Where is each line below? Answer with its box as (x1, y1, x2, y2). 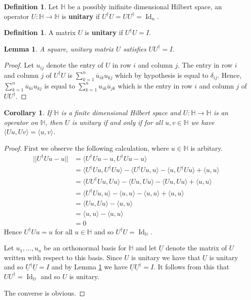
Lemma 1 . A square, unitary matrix (4, 43, 114, 53)
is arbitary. (190, 142, 223, 153)
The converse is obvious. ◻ (4, 287, 85, 298)
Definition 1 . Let (4, 1, 59, 11)
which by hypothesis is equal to (115, 70, 208, 80)
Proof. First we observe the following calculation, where (4, 142, 169, 153)
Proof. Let (4, 60, 34, 70)
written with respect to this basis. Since (4, 252, 122, 262)
